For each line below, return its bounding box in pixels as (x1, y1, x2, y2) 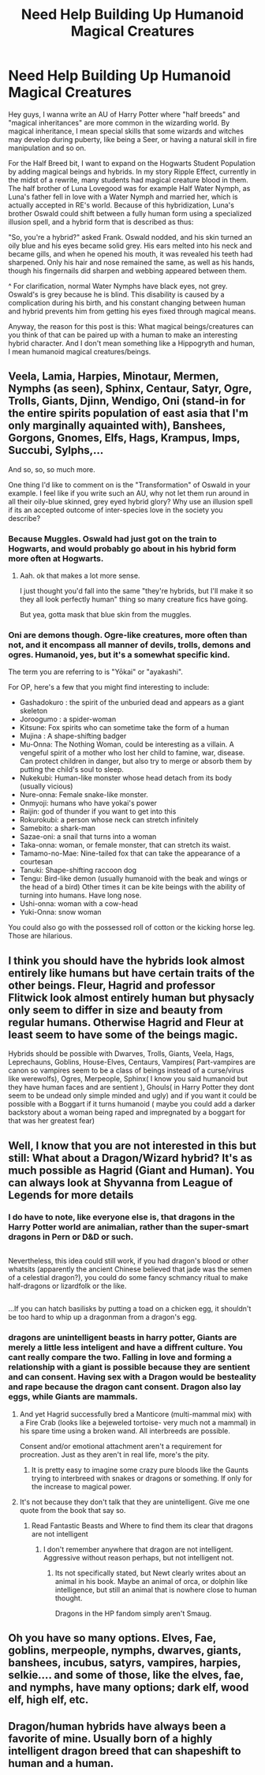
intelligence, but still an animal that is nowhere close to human (54, 1585, 257, 1594)
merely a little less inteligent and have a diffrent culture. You (8, 1342, 243, 1353)
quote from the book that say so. (19, 1505, 126, 1515)
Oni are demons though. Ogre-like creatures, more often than (8, 629, 248, 640)
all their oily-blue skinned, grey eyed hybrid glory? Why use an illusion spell (8, 496, 253, 506)
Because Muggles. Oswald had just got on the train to (8, 533, 217, 544)
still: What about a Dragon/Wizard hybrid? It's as (8, 1151, 253, 1165)
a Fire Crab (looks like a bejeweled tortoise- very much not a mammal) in (19, 1417, 256, 1427)
